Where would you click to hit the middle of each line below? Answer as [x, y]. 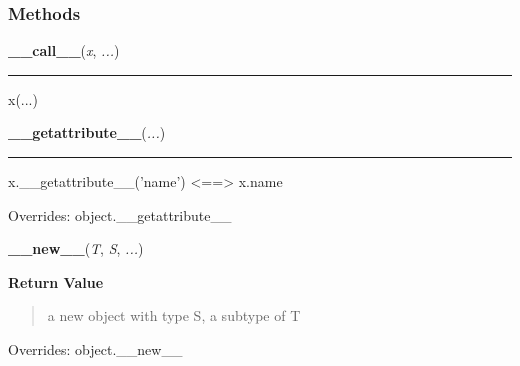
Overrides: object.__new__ [95, 348]
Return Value [56, 281]
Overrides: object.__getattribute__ [120, 214]
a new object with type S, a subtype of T [174, 315]
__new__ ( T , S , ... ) [76, 248]
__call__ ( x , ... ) [64, 50]
